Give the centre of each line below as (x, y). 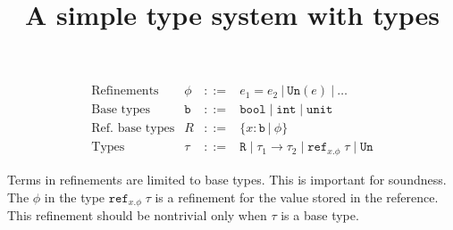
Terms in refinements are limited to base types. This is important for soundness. (227, 179)
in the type (75, 197)
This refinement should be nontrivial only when (137, 215)
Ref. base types (133, 129)
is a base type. (320, 215)
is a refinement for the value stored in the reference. (297, 197)
